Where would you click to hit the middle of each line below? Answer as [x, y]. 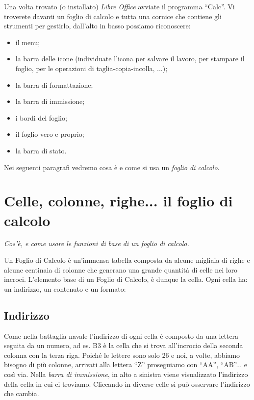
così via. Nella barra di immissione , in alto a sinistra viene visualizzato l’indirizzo [126, 374]
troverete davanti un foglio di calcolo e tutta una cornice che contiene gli [113, 16]
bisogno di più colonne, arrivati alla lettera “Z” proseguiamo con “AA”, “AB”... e [126, 364]
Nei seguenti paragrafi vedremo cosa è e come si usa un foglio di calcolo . [112, 167]
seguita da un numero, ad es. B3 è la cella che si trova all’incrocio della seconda [124, 345]
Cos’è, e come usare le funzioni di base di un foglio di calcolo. [97, 243]
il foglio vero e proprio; [50, 134]
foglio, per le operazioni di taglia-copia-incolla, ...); [91, 68]
